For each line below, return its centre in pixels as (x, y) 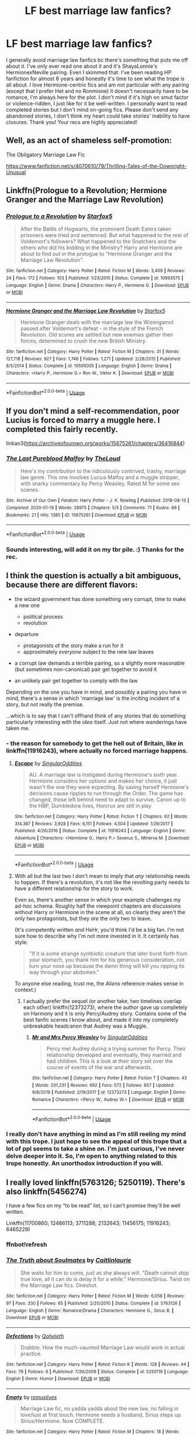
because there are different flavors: (72, 585)
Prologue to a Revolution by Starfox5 (59, 217)
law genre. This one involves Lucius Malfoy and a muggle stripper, (100, 478)
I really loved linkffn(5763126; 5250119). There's (96, 1182)
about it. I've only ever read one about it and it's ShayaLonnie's (82, 66)
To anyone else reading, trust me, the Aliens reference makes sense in (99, 984)
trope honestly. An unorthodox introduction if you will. (85, 1163)
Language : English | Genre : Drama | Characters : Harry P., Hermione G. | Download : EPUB (97, 285)
